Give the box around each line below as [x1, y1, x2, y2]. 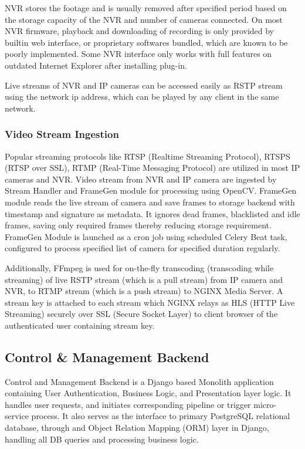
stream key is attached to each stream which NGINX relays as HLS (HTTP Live [5, 296, 295, 308]
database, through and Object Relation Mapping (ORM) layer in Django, [5, 421, 269, 434]
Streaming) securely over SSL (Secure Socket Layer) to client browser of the [5, 308, 278, 320]
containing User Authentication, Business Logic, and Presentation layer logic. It [5, 387, 292, 399]
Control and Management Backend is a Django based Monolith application [5, 375, 274, 387]
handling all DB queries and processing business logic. [5, 433, 199, 445]
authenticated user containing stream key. [5, 319, 155, 331]
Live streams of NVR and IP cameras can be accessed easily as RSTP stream [5, 79, 283, 91]
